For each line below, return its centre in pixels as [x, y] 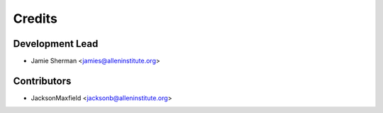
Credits [35, 18]
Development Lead [56, 44]
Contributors [42, 81]
